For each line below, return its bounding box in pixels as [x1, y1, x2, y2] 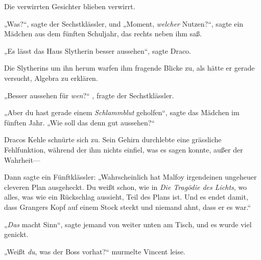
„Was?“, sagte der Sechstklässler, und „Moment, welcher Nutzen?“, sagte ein [4, 18, 244, 29]
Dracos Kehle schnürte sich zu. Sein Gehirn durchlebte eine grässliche [4, 134, 222, 145]
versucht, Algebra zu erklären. [4, 72, 98, 83]
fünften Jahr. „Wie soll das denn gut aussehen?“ [4, 117, 155, 127]
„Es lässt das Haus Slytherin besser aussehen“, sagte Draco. [4, 45, 192, 56]
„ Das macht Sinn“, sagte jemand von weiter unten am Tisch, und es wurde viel [4, 219, 252, 229]
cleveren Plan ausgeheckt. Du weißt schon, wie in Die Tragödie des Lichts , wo [4, 181, 247, 192]
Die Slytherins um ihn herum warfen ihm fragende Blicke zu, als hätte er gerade [4, 62, 255, 73]
